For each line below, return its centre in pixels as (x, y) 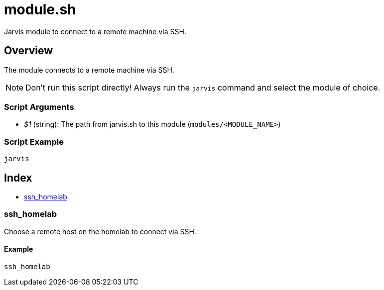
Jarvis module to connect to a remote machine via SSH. (95, 31)
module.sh (40, 9)
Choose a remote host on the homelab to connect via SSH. (100, 231)
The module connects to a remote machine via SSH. (89, 70)
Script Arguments (39, 107)
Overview (29, 51)
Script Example (34, 142)
